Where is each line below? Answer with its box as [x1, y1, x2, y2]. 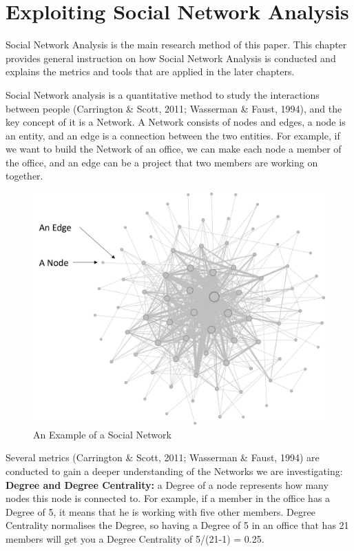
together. [6, 168, 43, 183]
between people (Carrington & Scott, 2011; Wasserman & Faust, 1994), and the [6, 101, 342, 115]
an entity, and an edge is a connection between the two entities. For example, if [6, 128, 340, 142]
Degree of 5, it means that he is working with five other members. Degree [6, 504, 315, 519]
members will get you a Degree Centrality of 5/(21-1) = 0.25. [6, 532, 264, 546]
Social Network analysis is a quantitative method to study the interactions [6, 87, 320, 101]
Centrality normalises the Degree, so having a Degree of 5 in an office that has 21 [6, 518, 349, 532]
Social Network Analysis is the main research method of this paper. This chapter [6, 37, 347, 52]
